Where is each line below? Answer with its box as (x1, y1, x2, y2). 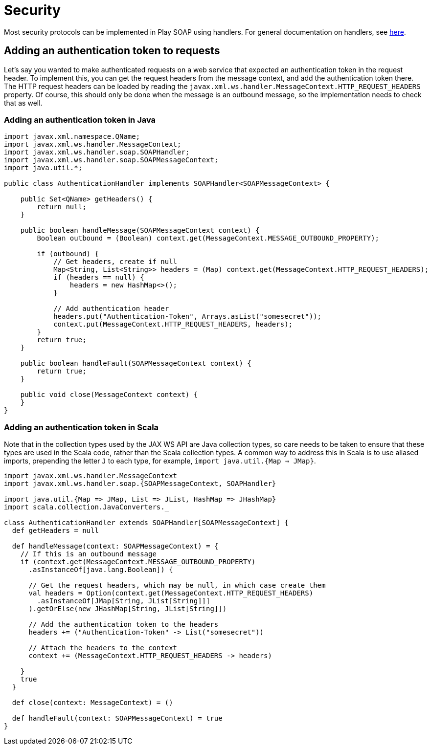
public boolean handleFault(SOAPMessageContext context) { (20, 359, 251, 368)
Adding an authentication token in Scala (4, 422, 159, 432)
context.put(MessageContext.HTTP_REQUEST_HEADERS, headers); (53, 320, 293, 329)
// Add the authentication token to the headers (28, 620, 219, 629)
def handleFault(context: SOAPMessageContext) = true (12, 714, 223, 723)
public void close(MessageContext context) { (20, 391, 198, 399)
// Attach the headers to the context (28, 644, 178, 652)
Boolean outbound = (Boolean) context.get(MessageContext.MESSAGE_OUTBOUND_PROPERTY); (37, 234, 380, 242)
